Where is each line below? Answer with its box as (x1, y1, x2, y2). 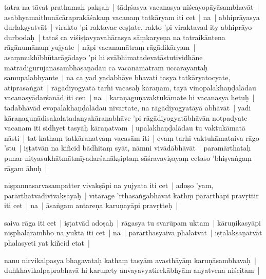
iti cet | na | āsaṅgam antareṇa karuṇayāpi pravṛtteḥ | (4, 200, 178, 211)
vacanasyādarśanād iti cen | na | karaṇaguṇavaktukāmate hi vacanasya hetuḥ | (4, 92, 255, 103)
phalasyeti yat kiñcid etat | (4, 237, 90, 248)
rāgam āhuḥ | (4, 162, 47, 173)
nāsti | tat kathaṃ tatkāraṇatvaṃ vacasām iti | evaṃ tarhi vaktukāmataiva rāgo (4, 132, 259, 143)
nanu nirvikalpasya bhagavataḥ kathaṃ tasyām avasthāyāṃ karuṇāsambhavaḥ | (4, 254, 256, 265)
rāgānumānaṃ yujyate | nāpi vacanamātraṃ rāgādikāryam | (4, 42, 196, 52)
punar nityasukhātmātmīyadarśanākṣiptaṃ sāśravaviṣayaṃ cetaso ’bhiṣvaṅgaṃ (4, 152, 252, 163)
